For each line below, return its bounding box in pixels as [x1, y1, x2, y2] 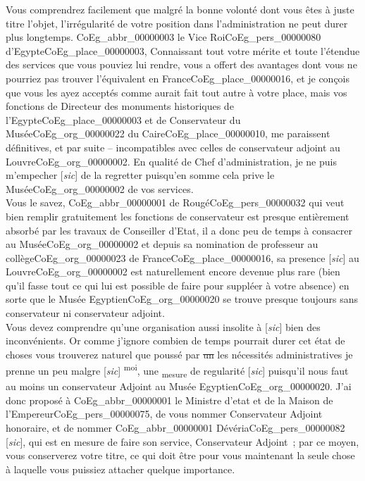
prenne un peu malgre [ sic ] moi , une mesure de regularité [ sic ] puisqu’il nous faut [6, 361, 349, 380]
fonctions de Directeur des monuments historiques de [6, 99, 234, 113]
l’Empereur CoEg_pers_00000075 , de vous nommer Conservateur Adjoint [6, 406, 323, 421]
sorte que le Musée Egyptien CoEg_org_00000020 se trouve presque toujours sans [6, 292, 359, 306]
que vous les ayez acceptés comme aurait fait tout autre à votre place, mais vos [6, 85, 347, 99]
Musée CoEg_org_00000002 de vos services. [6, 181, 194, 196]
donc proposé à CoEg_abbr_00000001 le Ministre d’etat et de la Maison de [6, 392, 333, 407]
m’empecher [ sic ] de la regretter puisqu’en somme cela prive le [6, 168, 275, 182]
